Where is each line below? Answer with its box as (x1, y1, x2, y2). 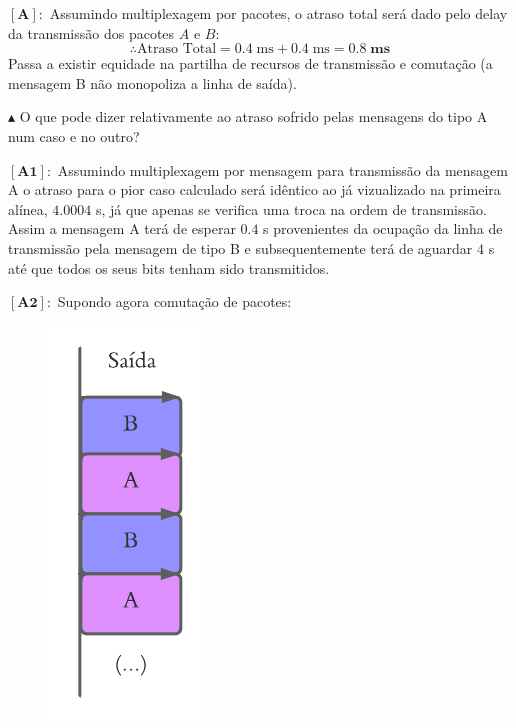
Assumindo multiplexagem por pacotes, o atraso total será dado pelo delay (49, 3, 508, 23)
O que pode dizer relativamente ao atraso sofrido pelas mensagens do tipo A (19, 106, 488, 127)
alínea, (8, 198, 48, 219)
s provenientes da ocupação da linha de (263, 218, 503, 239)
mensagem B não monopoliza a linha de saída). (8, 72, 297, 93)
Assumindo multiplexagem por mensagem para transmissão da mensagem (57, 159, 508, 180)
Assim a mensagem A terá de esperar (8, 218, 236, 239)
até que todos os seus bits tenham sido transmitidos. (8, 257, 330, 278)
